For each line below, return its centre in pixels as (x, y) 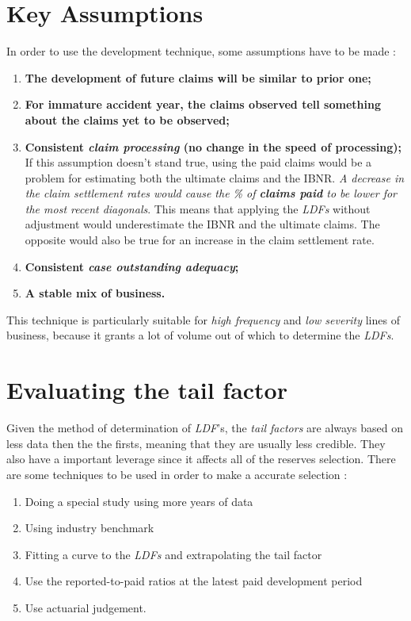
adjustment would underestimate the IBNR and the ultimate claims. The (202, 224)
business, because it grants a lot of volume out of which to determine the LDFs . (200, 335)
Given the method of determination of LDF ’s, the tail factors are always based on (205, 428)
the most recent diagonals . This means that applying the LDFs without (198, 208)
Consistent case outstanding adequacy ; (132, 266)
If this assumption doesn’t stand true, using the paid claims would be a (198, 162)
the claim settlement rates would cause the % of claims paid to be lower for (211, 193)
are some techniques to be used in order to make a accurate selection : (177, 474)
